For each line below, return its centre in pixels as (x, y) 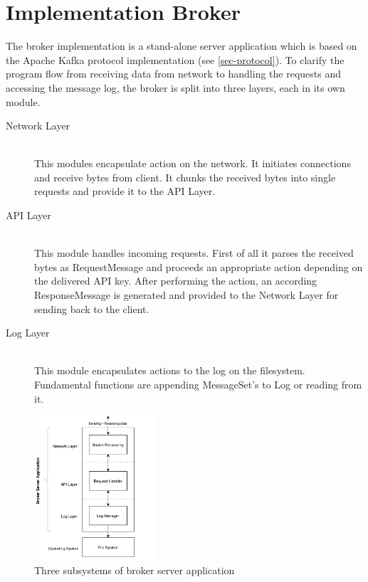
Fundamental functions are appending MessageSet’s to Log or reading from (198, 384)
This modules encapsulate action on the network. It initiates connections (193, 163)
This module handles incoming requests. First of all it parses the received (194, 253)
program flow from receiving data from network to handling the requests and (174, 74)
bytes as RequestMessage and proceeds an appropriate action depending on (199, 266)
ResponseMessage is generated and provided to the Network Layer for (186, 295)
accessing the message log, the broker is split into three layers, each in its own (175, 87)
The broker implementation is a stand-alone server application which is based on (182, 46)
